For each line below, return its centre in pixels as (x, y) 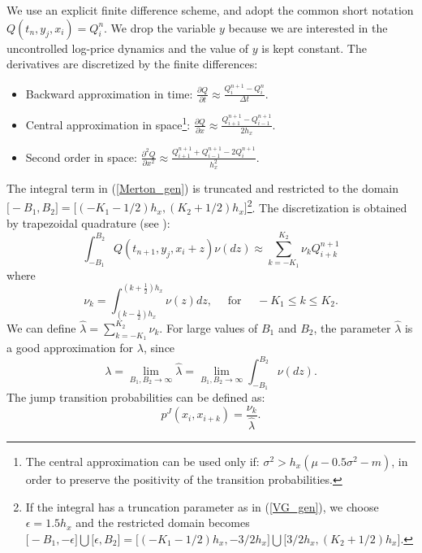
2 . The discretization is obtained (327, 206)
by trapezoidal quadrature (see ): (88, 223)
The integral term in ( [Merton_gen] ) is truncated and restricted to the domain (203, 188)
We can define (41, 327)
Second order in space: (81, 157)
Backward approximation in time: (109, 93)
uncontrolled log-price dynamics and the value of (128, 48)
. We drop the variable (160, 27)
